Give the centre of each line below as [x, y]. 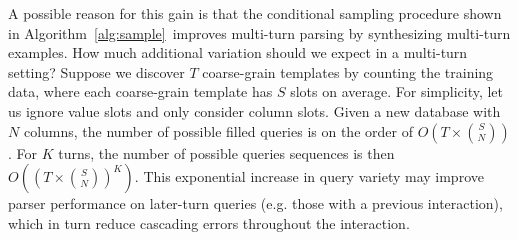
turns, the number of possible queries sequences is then [226, 152]
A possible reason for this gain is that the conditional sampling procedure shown [255, 13]
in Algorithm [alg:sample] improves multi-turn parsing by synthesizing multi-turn [259, 32]
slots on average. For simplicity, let [397, 91]
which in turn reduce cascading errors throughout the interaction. [209, 222]
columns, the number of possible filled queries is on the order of [218, 130]
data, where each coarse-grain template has [140, 91]
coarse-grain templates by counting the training [348, 71]
